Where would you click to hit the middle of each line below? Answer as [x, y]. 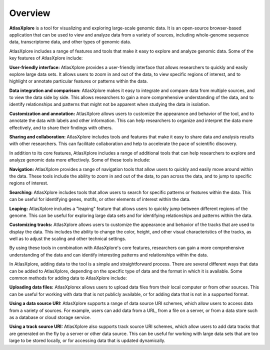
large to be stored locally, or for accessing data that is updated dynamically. [87, 340]
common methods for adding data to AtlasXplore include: [68, 278]
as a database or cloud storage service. [50, 317]
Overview [30, 13]
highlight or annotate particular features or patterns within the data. [78, 81]
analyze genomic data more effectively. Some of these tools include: [80, 160]
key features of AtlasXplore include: [46, 58]
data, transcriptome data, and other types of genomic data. [70, 42]
